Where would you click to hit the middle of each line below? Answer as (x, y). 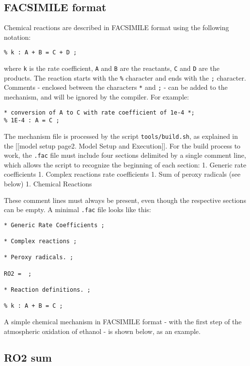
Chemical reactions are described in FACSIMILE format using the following (117, 27)
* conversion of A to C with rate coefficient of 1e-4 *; (99, 112)
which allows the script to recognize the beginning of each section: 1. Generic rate (125, 164)
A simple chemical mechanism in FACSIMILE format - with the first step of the (123, 322)
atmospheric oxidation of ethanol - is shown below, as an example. (102, 331)
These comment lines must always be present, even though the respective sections (125, 200)
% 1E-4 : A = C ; (32, 121)
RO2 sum (28, 357)
